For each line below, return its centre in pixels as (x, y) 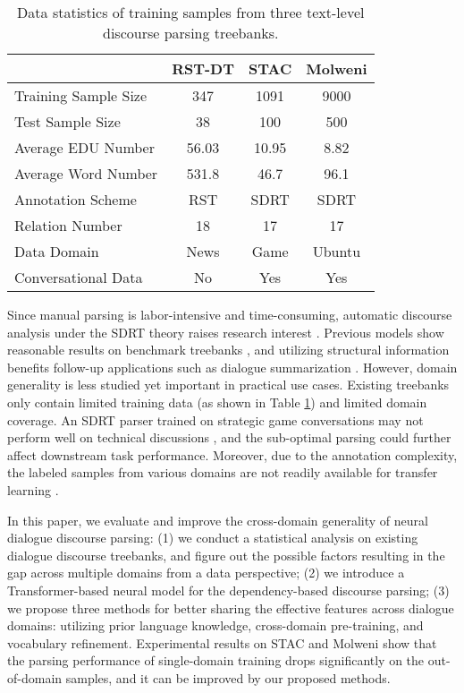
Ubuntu (337, 251)
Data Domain (57, 251)
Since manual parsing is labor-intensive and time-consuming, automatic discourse (230, 314)
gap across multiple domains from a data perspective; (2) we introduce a (206, 573)
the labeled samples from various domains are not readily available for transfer (223, 472)
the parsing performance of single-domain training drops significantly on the (216, 660)
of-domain (35, 677)
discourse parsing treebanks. (191, 33)
